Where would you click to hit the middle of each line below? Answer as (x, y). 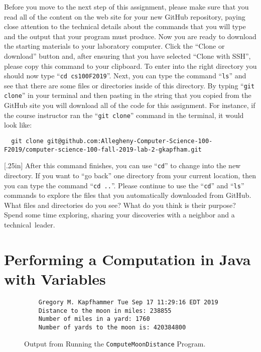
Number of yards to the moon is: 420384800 (112, 327)
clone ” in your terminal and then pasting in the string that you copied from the (128, 95)
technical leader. (30, 224)
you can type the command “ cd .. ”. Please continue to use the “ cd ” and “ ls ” (124, 185)
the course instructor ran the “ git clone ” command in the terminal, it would (124, 115)
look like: (18, 125)
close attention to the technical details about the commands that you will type (125, 26)
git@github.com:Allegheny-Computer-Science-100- (130, 141)
